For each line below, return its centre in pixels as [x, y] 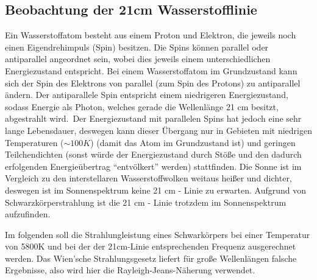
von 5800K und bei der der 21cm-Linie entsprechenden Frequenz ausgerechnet [151, 246]
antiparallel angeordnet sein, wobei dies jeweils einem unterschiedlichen [138, 59]
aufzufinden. [28, 214]
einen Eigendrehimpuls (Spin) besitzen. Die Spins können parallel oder [137, 47]
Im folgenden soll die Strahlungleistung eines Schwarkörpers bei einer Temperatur [158, 234]
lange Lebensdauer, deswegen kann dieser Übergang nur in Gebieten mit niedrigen [158, 130]
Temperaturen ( [34, 142]
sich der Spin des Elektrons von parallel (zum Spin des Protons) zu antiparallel [153, 82]
